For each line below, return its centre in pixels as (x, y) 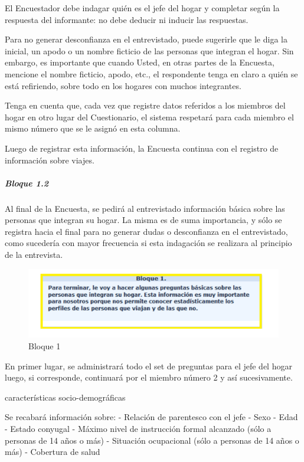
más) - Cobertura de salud (53, 452)
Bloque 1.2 (27, 183)
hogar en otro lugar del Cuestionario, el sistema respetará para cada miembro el (149, 117)
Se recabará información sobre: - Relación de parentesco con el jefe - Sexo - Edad (151, 417)
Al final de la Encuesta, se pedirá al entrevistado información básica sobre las (145, 208)
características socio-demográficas (65, 397)
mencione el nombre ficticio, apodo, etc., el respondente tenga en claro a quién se (151, 73)
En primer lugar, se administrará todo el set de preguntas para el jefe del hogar (148, 366)
